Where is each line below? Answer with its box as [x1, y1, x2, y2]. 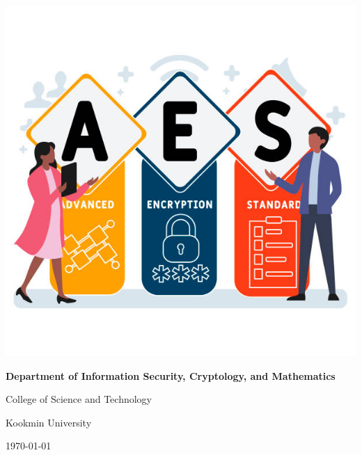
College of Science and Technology [6, 392, 152, 406]
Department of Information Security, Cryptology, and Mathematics [6, 368, 336, 383]
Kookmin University [6, 415, 92, 429]
